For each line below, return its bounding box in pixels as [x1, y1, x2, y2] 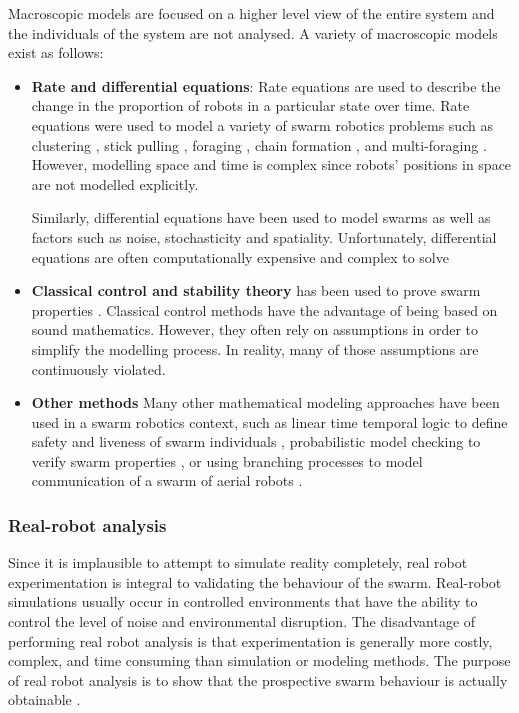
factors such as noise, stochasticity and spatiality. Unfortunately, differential [31, 226, 497, 247]
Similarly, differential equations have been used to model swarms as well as [31, 207, 491, 228]
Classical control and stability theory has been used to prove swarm [31, 280, 481, 301]
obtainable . [8, 689, 81, 710]
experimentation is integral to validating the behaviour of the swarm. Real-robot [8, 571, 502, 592]
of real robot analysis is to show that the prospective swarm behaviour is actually [8, 669, 508, 690]
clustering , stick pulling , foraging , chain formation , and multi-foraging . [31, 134, 487, 155]
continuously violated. [31, 358, 166, 379]
